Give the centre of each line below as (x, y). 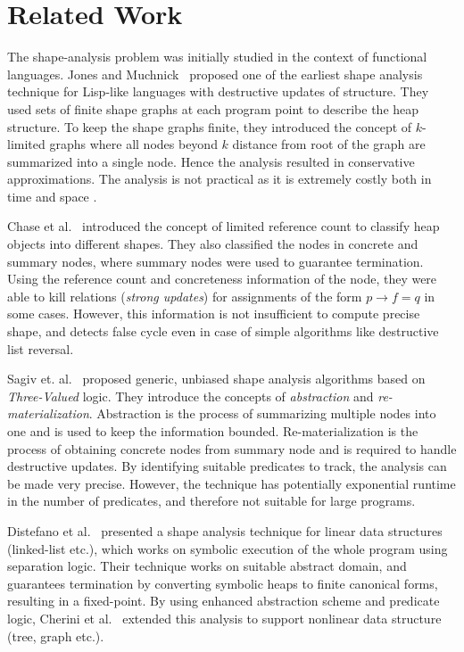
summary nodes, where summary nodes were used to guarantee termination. (215, 261)
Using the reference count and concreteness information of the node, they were (222, 279)
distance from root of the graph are (329, 144)
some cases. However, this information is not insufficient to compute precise (214, 314)
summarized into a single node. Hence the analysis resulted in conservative (211, 161)
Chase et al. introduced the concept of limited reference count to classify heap (224, 226)
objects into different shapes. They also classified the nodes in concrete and (213, 244)
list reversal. (41, 348)
